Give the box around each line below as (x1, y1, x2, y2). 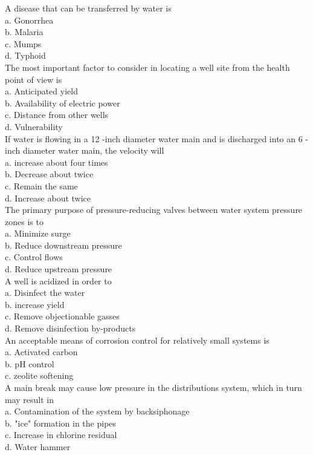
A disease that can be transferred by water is (5, 2, 172, 14)
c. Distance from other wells (5, 108, 109, 121)
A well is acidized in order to (5, 274, 112, 287)
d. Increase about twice (5, 191, 91, 204)
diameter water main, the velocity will (22, 144, 164, 157)
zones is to (5, 215, 44, 227)
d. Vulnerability (5, 120, 63, 133)
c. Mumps (5, 37, 42, 50)
